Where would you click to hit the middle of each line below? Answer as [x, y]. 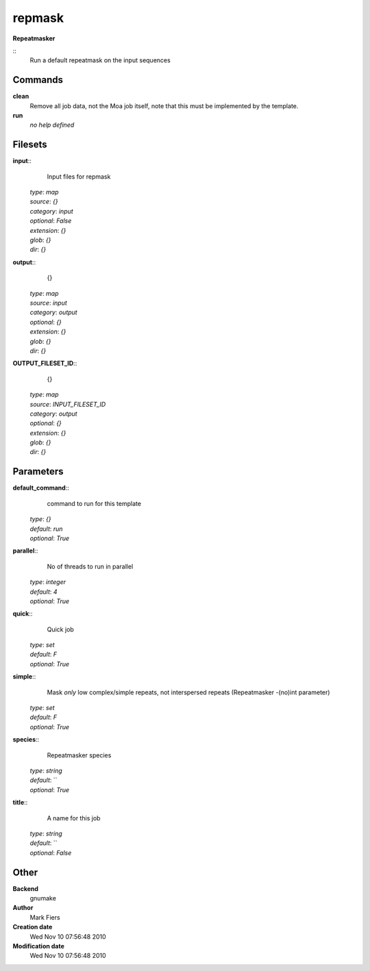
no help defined [52, 125]
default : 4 [44, 592]
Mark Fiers [45, 917]
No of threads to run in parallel [90, 566]
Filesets [30, 145]
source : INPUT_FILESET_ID [68, 404]
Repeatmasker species [79, 755]
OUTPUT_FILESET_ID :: [45, 364]
